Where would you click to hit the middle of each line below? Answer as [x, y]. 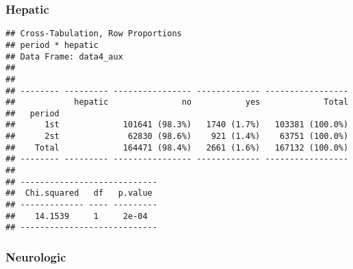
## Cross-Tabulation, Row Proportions [94, 34]
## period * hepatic [52, 45]
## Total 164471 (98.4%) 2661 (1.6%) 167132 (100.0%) [177, 148]
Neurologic [36, 256]
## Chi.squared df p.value [79, 193]
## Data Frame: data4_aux [64, 56]
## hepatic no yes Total [177, 102]
